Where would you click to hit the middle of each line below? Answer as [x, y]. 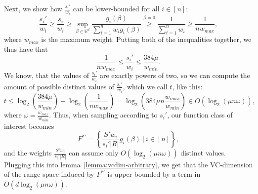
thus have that [26, 49]
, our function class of [200, 115]
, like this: [187, 86]
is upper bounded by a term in [154, 174]
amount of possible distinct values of [59, 86]
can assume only [94, 153]
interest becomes [29, 126]
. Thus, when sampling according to [103, 115]
